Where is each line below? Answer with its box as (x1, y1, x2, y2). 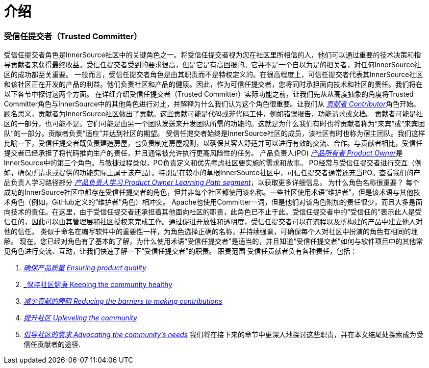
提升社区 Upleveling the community (24, 314, 137, 322)
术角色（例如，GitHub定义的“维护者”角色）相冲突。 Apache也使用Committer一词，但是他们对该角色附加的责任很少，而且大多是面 (4, 198, 423, 207)
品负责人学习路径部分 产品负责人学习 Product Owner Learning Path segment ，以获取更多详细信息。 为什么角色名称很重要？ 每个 (4, 178, 420, 187)
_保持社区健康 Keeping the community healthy (24, 280, 173, 289)
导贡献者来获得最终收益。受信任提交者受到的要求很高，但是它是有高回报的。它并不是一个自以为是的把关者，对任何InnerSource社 (4, 60, 421, 69)
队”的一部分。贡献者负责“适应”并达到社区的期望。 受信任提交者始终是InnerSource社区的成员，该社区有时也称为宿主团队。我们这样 (4, 129, 426, 138)
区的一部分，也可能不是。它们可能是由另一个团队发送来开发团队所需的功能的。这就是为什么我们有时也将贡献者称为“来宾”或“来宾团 (4, 119, 425, 128)
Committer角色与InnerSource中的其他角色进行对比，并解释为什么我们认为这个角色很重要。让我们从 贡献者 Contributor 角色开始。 (4, 100, 420, 108)
